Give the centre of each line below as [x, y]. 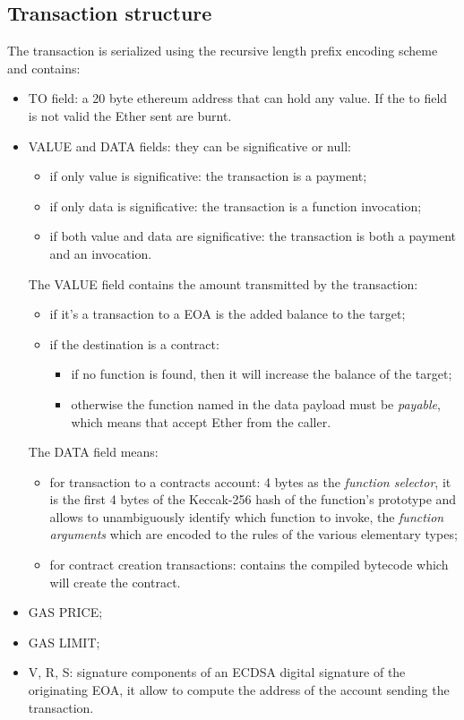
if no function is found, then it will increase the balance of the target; [262, 374]
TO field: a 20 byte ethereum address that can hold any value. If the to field [238, 98]
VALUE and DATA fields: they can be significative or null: [189, 146]
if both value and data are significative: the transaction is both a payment [253, 236]
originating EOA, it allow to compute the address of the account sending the [239, 690]
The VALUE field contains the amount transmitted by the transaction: [223, 283]
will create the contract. [115, 582]
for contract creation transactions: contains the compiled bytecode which [249, 565]
